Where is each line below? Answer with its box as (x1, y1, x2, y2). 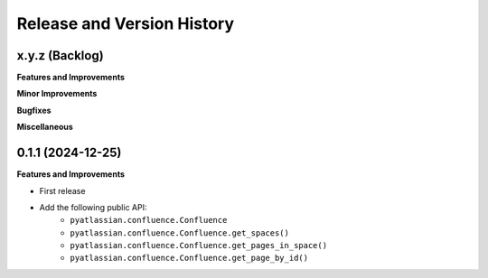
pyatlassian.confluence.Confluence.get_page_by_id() (70, 253, 309, 264)
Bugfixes (16, 105, 52, 116)
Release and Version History (16, 14, 235, 33)
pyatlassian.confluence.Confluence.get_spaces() (70, 227, 289, 238)
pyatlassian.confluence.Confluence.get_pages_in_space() (70, 240, 328, 251)
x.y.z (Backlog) (16, 48, 104, 63)
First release (39, 185, 86, 196)
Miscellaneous (16, 122, 74, 133)
